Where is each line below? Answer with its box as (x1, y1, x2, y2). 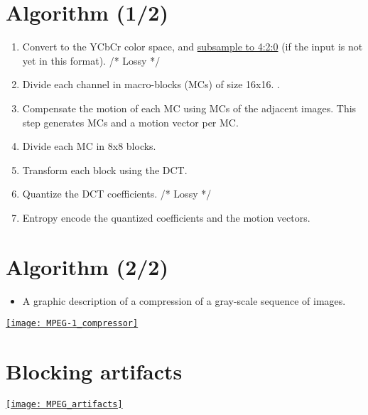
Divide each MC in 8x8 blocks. (22, 139, 156, 153)
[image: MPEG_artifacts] (6, 399, 123, 409)
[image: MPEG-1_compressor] (6, 318, 139, 329)
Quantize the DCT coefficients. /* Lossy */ (22, 186, 212, 201)
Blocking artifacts (6, 357, 183, 386)
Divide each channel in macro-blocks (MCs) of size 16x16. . (22, 77, 280, 92)
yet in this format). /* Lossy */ (22, 53, 161, 68)
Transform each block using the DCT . (22, 162, 188, 177)
